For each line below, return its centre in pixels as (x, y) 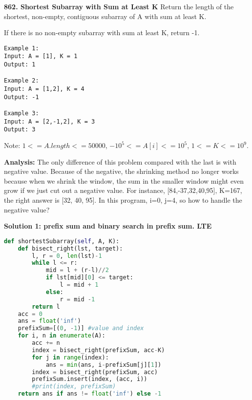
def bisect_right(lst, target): (70, 248)
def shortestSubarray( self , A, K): (62, 241)
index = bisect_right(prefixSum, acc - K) (98, 350)
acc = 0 (30, 314)
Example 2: (21, 81)
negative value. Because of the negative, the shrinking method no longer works (121, 171)
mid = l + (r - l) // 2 (77, 270)
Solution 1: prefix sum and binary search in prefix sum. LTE (108, 226)
